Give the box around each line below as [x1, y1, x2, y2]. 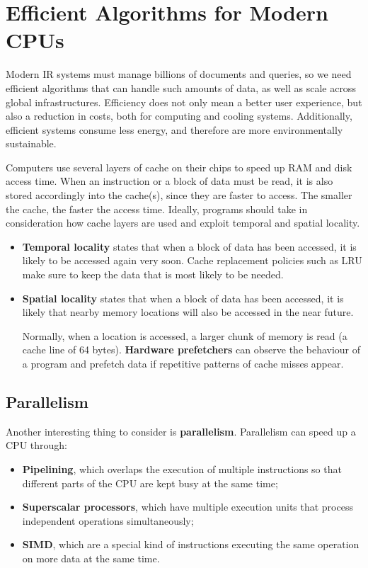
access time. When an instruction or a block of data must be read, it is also [6, 174, 333, 188]
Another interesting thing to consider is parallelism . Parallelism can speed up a [6, 424, 356, 438]
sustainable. [6, 136, 57, 151]
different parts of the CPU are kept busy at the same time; [22, 475, 278, 490]
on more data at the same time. [22, 550, 160, 565]
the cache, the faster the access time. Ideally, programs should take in [6, 201, 308, 216]
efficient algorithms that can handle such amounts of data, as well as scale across [6, 80, 356, 95]
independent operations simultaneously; [22, 513, 194, 528]
